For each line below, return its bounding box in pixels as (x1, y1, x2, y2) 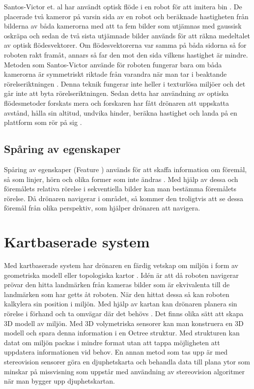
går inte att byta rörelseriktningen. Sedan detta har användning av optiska (4, 88, 229, 98)
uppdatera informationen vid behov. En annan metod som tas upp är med (4, 347, 228, 357)
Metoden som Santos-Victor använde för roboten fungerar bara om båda (4, 59, 222, 69)
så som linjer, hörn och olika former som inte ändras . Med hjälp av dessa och (4, 174, 238, 184)
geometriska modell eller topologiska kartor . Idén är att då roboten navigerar (4, 269, 239, 280)
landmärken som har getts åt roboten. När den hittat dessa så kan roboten (4, 289, 229, 299)
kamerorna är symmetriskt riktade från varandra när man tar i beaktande (4, 69, 227, 79)
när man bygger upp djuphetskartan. (4, 376, 115, 386)
